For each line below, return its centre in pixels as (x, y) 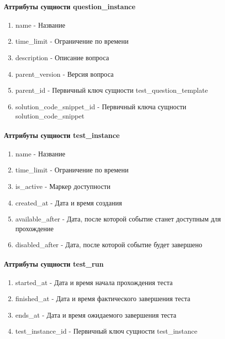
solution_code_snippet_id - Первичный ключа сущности (101, 106)
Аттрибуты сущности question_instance (70, 6)
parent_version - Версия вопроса (64, 74)
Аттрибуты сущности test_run (54, 263)
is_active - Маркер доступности (63, 186)
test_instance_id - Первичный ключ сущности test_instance (106, 331)
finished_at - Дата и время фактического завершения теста (103, 298)
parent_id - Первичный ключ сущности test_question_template (112, 90)
